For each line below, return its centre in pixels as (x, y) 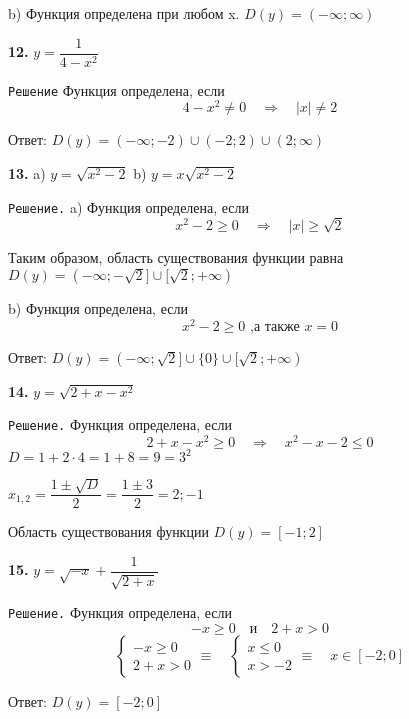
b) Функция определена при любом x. (124, 13)
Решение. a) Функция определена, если (129, 206)
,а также (275, 326)
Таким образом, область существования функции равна (176, 257)
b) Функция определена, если (98, 307)
